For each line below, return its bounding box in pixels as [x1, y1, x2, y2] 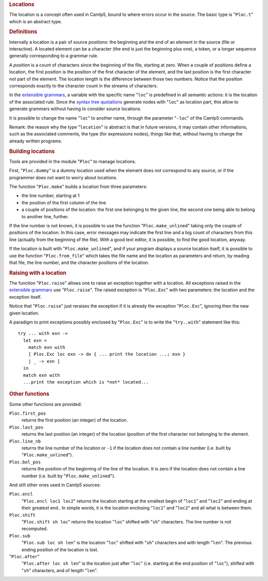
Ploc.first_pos [9, 411, 47, 416]
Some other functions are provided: [9, 401, 82, 407]
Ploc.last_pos [9, 424, 44, 430]
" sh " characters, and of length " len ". [21, 567, 98, 573]
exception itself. [9, 294, 42, 300]
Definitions [9, 28, 37, 35]
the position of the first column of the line [21, 199, 106, 205]
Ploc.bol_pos [9, 459, 41, 465]
